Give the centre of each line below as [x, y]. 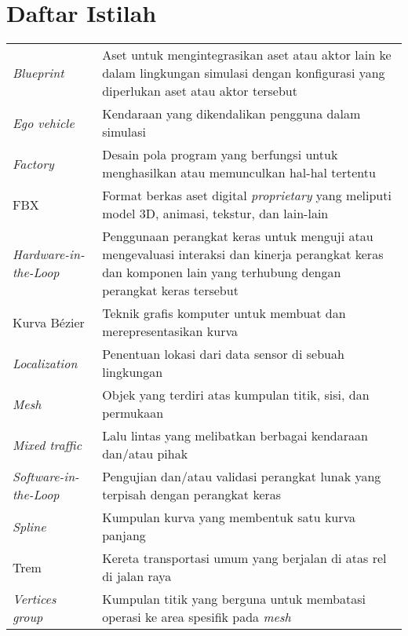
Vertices [35, 599]
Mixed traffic [47, 444]
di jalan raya [137, 576]
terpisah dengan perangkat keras [192, 495]
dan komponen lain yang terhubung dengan [222, 272]
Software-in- [46, 477]
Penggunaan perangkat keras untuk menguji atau [238, 236]
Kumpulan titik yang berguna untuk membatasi [234, 599]
